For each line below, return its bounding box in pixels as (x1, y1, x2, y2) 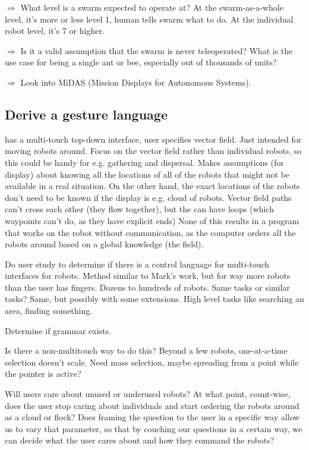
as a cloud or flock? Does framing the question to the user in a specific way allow (5, 411, 300, 423)
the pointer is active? (5, 367, 81, 380)
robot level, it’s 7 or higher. (5, 24, 105, 37)
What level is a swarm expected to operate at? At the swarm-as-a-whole (20, 1, 283, 13)
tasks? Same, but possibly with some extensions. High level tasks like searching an (5, 292, 304, 305)
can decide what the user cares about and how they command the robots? (5, 434, 275, 446)
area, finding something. (5, 304, 93, 317)
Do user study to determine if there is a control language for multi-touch (5, 257, 270, 270)
